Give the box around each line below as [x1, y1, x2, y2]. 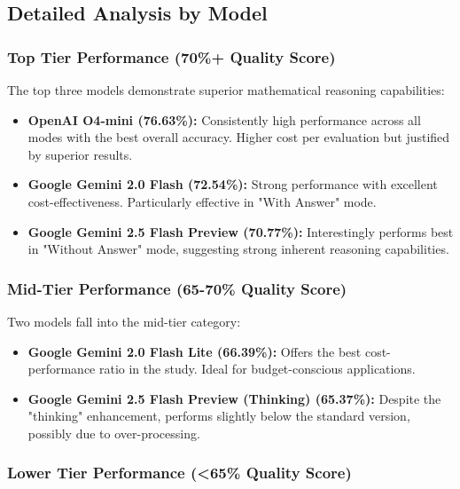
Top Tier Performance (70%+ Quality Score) [7, 45, 336, 67]
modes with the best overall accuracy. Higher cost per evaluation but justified [27, 128, 450, 146]
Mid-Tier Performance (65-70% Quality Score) [7, 277, 347, 299]
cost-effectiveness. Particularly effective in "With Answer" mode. [27, 192, 377, 210]
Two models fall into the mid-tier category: [7, 312, 241, 330]
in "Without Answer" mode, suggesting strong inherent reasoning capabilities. [27, 240, 449, 258]
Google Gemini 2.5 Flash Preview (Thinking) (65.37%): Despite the [27, 389, 441, 407]
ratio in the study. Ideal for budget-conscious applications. [98, 359, 416, 378]
